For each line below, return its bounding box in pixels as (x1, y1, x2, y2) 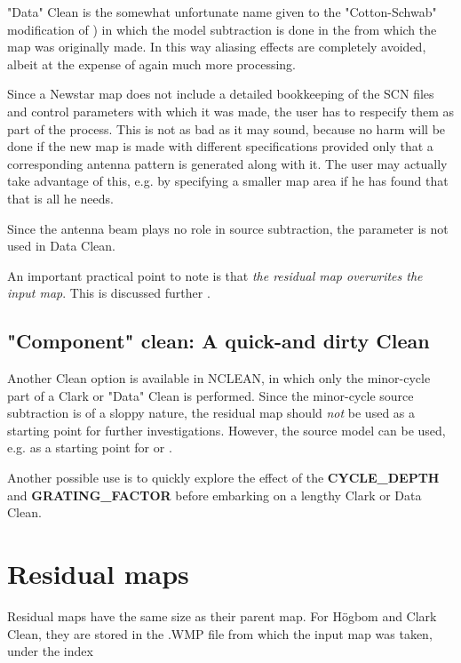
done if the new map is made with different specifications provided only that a (7, 137, 433, 156)
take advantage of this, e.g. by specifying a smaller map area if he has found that (7, 172, 449, 190)
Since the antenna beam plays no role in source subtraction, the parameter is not (7, 219, 449, 237)
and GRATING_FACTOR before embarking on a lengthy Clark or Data (7, 485, 422, 504)
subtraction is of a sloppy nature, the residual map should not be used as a (7, 403, 416, 422)
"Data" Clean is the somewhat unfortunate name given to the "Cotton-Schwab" (7, 3, 437, 20)
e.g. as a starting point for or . (7, 438, 172, 457)
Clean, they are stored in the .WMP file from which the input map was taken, (7, 624, 433, 643)
